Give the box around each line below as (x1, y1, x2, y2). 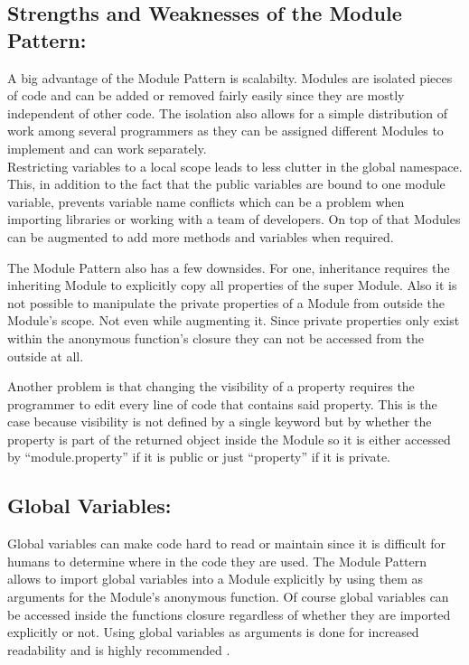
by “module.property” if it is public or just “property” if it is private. (7, 447, 391, 466)
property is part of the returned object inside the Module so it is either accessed (7, 429, 451, 448)
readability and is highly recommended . (7, 640, 230, 659)
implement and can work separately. (7, 138, 207, 157)
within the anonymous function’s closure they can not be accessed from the (7, 328, 424, 347)
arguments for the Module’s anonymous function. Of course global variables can (7, 587, 449, 606)
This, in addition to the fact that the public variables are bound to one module (7, 174, 446, 193)
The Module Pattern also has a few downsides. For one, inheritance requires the (7, 258, 450, 276)
